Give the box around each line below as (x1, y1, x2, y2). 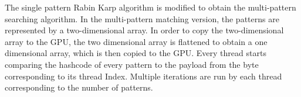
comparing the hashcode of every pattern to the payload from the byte (5, 58, 259, 70)
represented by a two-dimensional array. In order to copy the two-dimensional (5, 24, 284, 36)
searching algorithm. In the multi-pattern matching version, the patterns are (5, 12, 279, 25)
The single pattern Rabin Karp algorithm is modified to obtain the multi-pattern (5, 1, 296, 13)
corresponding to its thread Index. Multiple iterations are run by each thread (5, 70, 282, 82)
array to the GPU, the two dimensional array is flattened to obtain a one (5, 35, 268, 47)
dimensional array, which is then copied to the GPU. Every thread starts (5, 47, 266, 59)
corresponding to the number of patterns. (5, 81, 153, 93)
